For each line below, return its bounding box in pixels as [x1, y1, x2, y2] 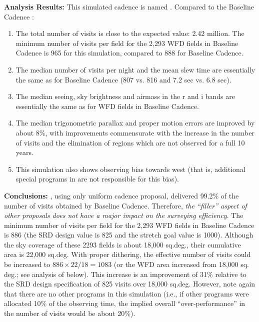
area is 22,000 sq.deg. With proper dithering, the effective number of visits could [4, 249, 251, 259]
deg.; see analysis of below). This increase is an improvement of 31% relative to [4, 268, 246, 279]
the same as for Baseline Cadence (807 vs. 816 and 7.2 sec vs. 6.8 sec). [15, 74, 231, 84]
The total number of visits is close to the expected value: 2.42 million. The [15, 28, 244, 38]
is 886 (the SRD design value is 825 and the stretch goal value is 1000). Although [4, 229, 253, 240]
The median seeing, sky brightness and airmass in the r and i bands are [15, 91, 235, 101]
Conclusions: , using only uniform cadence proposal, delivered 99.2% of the [4, 190, 239, 200]
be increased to [4, 259, 50, 269]
